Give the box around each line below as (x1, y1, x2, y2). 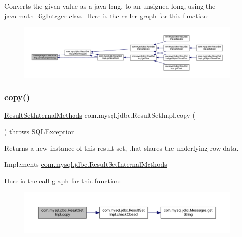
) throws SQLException (4, 126, 75, 136)
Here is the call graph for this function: (4, 175, 121, 185)
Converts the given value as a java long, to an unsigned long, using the (4, 1, 216, 11)
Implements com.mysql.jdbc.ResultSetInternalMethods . (4, 159, 169, 169)
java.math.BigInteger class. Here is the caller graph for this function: (4, 10, 209, 20)
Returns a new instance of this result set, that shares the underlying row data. (4, 143, 239, 153)
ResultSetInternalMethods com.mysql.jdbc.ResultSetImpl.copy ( (4, 110, 195, 120)
